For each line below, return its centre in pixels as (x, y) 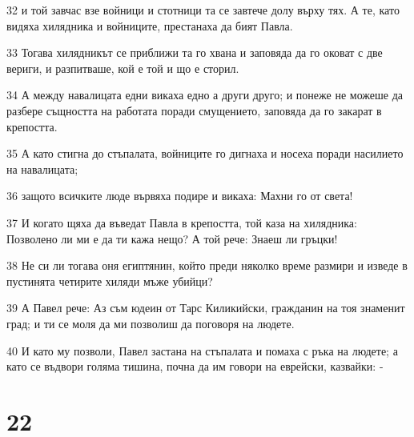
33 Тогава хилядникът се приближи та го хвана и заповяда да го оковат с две (195, 52)
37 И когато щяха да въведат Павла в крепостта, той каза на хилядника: (182, 222)
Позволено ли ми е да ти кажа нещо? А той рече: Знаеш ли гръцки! (172, 238)
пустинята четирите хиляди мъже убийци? (110, 281)
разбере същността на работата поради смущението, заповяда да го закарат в (194, 110)
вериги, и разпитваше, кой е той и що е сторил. (123, 68)
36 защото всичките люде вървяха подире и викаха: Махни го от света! (180, 196)
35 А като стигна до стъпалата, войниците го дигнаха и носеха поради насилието (205, 153)
